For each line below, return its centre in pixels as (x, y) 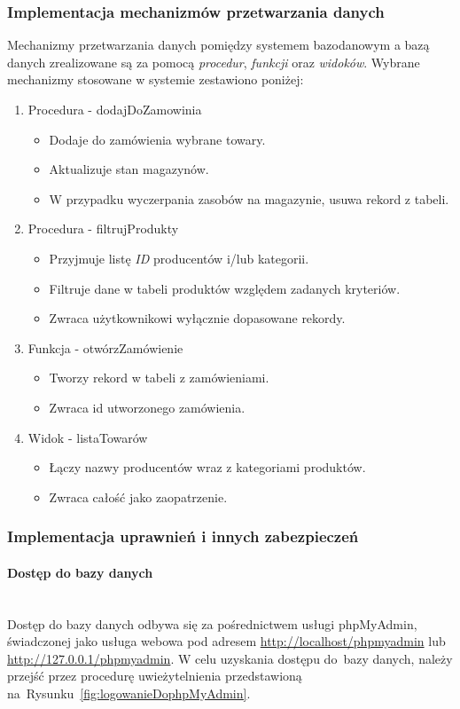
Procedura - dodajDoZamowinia (115, 109)
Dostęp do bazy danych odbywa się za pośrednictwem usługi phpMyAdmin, (212, 623)
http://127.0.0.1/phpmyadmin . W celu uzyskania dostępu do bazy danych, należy (230, 658)
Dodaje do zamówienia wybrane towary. (157, 139)
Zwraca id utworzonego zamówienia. (147, 407)
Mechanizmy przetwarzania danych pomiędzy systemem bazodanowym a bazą (218, 45)
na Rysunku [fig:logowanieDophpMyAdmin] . (129, 693)
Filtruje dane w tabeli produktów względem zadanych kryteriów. (225, 288)
